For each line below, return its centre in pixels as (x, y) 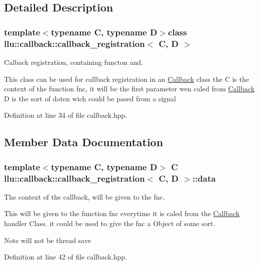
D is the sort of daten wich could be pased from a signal (90, 98)
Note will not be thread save (47, 240)
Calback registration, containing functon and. (73, 62)
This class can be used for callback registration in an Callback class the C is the (126, 79)
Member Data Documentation (84, 142)
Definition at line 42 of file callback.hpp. (66, 257)
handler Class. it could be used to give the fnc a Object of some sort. (110, 223)
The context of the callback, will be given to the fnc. (84, 196)
